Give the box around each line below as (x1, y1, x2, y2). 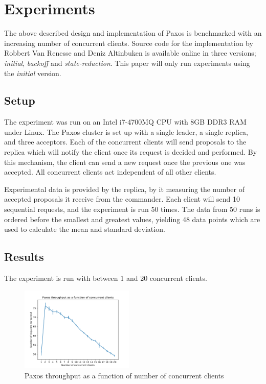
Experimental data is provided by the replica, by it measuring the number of (4, 183, 245, 194)
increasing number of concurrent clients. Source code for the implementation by (4, 37, 253, 48)
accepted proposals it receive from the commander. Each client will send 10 (4, 194, 240, 204)
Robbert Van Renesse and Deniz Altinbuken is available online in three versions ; (4, 47, 256, 58)
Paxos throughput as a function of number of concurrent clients (25, 370, 224, 380)
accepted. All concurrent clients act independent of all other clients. (4, 166, 216, 177)
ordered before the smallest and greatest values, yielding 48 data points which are (4, 213, 260, 224)
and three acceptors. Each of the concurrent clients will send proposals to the (4, 136, 247, 147)
